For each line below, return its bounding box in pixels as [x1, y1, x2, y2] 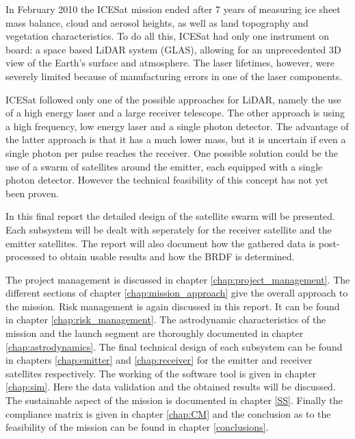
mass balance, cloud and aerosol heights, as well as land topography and [5, 15, 308, 29]
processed [5, 249, 46, 264]
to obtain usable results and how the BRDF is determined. [48, 249, 295, 264]
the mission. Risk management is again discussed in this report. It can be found [5, 299, 340, 313]
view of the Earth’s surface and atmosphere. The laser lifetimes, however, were [5, 55, 335, 70]
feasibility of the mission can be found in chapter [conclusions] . [5, 420, 269, 434]
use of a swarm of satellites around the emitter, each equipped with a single [5, 159, 323, 173]
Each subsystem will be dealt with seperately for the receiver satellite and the [5, 222, 332, 236]
